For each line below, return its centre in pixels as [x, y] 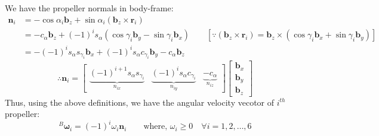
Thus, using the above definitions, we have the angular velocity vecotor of [140, 102]
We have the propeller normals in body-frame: [89, 8]
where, [155, 127]
